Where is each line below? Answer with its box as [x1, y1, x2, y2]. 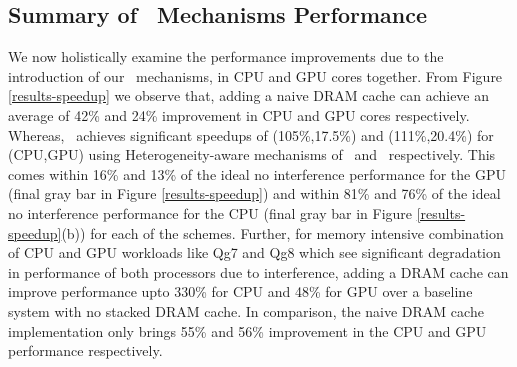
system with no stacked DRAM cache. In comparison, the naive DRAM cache [8, 300, 484, 321]
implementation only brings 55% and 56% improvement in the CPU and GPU [8, 320, 487, 341]
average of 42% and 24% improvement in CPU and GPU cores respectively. [8, 104, 470, 125]
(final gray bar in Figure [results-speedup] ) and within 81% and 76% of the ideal [8, 183, 501, 204]
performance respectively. [8, 340, 163, 361]
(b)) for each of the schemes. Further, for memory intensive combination [61, 222, 504, 243]
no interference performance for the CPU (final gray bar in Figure [8, 202, 413, 223]
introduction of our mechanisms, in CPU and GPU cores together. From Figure [8, 65, 503, 86]
